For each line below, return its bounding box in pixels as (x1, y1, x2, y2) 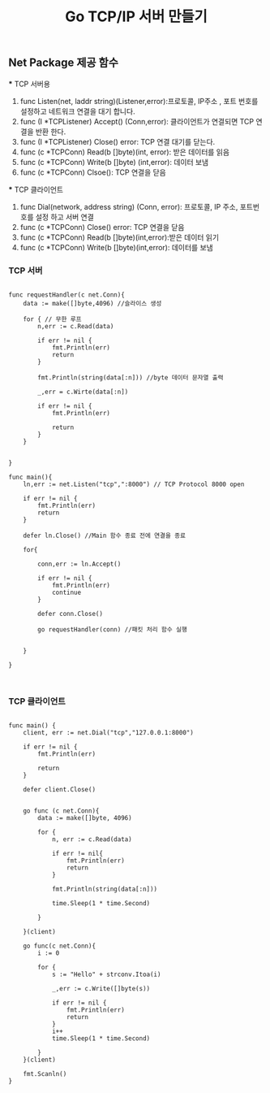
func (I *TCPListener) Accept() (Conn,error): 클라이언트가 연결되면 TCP (19, 116, 254, 126)
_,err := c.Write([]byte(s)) (51, 985, 151, 993)
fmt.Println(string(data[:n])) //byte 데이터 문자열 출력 (37, 373, 224, 382)
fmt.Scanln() (23, 1070, 67, 1078)
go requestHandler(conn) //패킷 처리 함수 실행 (37, 625, 188, 634)
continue (51, 588, 82, 596)
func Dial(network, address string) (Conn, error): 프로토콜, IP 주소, (19, 202, 238, 211)
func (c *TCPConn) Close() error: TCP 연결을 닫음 (19, 222, 185, 232)
